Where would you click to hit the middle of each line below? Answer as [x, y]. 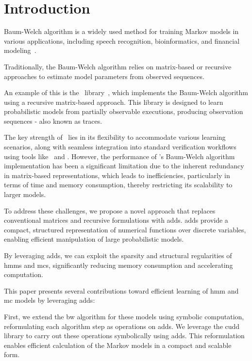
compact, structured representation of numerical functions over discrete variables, [125, 229]
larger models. [25, 194]
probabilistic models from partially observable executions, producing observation [124, 111]
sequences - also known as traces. [53, 121]
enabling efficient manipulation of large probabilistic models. [94, 239]
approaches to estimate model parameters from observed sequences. [104, 76]
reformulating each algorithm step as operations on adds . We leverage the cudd [122, 326]
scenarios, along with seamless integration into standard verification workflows [120, 147]
